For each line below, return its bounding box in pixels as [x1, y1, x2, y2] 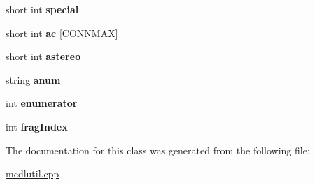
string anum [6, 72, 61, 87]
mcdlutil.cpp [6, 166, 59, 181]
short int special [6, 2, 79, 16]
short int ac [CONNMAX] [6, 25, 118, 40]
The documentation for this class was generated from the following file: [6, 142, 310, 157]
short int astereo [6, 49, 81, 64]
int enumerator [6, 96, 78, 110]
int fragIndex [6, 119, 68, 133]
